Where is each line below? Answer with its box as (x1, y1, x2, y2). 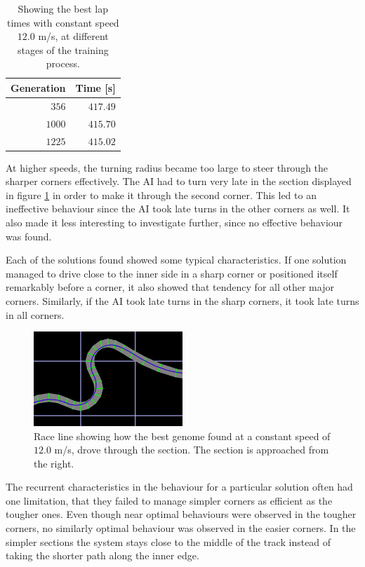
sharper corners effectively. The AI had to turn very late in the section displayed (6, 174, 352, 189)
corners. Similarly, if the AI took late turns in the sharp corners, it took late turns (6, 293, 359, 308)
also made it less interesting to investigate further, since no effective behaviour (6, 214, 343, 229)
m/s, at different (38, 29, 109, 43)
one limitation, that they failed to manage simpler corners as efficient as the (6, 493, 333, 507)
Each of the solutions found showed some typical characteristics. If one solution (6, 252, 347, 267)
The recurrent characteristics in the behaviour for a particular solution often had (6, 479, 353, 494)
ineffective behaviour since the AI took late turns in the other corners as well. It (6, 201, 350, 216)
